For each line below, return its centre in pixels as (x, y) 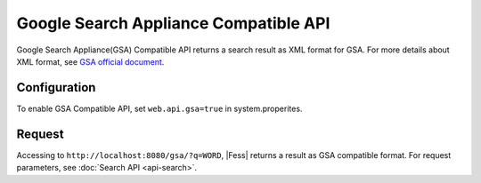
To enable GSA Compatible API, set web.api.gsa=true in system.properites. (159, 108)
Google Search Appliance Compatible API (173, 23)
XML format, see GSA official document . (90, 61)
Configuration (56, 88)
